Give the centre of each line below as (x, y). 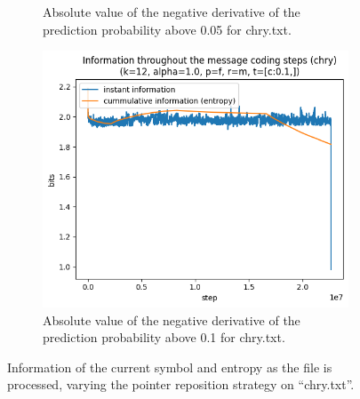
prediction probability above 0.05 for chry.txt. (167, 29)
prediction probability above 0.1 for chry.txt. (164, 337)
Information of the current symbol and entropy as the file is (170, 367)
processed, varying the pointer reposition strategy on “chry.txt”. (181, 384)
